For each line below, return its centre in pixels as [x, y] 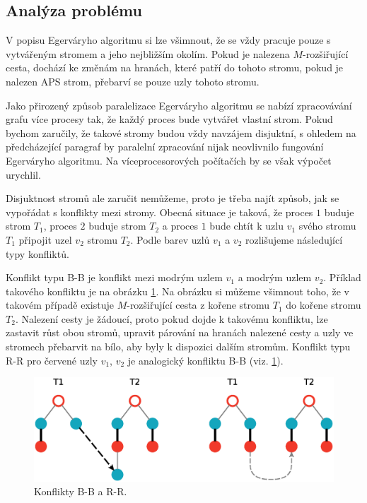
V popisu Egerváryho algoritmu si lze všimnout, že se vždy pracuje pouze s [168, 40]
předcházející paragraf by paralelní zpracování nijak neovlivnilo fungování [165, 147]
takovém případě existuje [60, 305]
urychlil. [23, 174]
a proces [180, 226]
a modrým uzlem [275, 277]
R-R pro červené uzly [52, 360]
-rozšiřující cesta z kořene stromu [198, 305]
